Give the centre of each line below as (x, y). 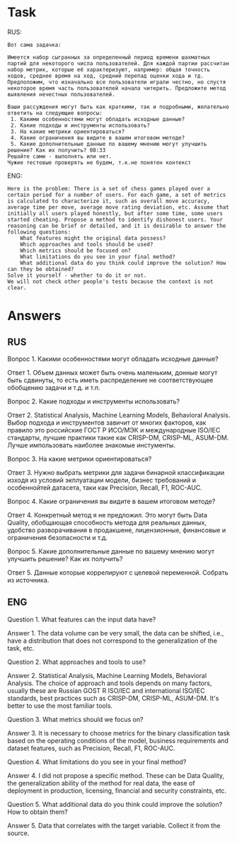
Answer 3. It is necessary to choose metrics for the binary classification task (119, 733)
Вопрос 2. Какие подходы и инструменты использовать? (94, 401)
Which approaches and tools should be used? (87, 244)
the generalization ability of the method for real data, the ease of (102, 783)
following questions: (39, 232)
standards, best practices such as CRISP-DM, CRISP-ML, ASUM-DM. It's (113, 698)
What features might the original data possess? (93, 238)
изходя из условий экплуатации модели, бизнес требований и (102, 480)
